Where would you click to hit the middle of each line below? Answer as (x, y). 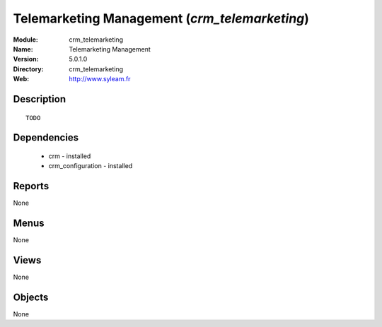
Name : (23, 49)
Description (40, 99)
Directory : (28, 69)
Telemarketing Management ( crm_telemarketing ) (161, 18)
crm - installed (70, 156)
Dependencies (46, 138)
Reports (31, 186)
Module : (25, 40)
